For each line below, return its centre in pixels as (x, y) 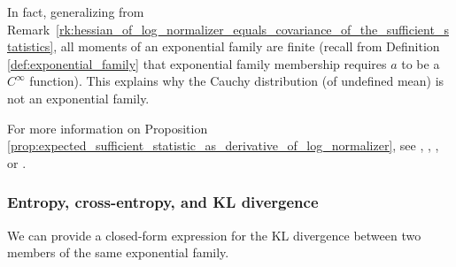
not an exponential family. (78, 98)
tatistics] (31, 46)
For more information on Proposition (108, 128)
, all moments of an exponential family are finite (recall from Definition (247, 46)
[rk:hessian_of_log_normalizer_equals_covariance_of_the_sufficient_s (252, 29)
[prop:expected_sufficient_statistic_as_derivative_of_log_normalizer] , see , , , (223, 145)
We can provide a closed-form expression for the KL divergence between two (214, 235)
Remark (29, 29)
